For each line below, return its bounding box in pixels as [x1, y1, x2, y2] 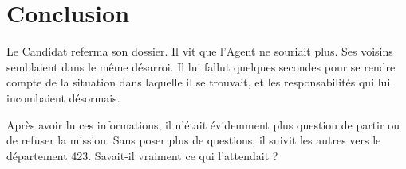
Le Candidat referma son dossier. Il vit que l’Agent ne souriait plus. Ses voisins [6, 43, 393, 60]
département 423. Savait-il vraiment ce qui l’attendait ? [6, 147, 278, 163]
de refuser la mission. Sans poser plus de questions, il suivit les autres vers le [6, 132, 381, 148]
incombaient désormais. [6, 89, 120, 106]
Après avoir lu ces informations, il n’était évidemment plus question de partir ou [6, 116, 400, 133]
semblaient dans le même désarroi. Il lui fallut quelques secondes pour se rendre [6, 58, 396, 75]
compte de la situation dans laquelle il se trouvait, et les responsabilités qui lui [6, 74, 391, 90]
